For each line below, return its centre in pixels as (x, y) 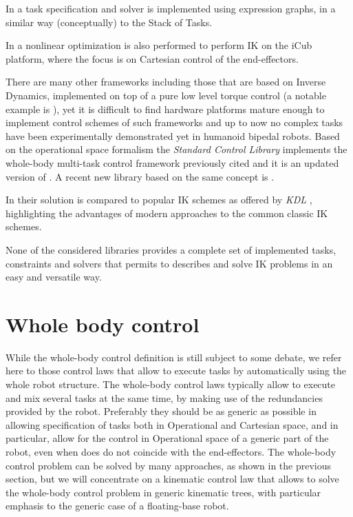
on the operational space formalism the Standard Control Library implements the (176, 149)
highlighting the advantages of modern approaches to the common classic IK (167, 213)
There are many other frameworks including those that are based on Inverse (166, 82)
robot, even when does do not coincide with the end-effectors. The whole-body (171, 451)
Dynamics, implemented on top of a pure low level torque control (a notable (166, 95)
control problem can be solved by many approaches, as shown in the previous (169, 465)
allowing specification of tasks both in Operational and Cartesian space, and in (172, 424)
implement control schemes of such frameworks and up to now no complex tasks (174, 122)
